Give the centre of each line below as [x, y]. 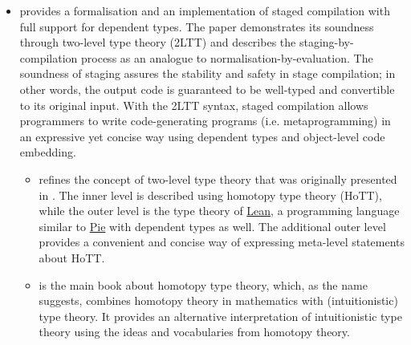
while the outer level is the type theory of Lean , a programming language [219, 211]
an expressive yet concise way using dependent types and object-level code [202, 136]
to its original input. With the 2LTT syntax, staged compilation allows [194, 105]
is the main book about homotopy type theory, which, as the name [203, 284]
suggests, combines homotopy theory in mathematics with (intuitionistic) [218, 300]
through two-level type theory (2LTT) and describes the [158, 42]
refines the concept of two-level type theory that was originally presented [218, 179]
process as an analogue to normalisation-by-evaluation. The [227, 57]
